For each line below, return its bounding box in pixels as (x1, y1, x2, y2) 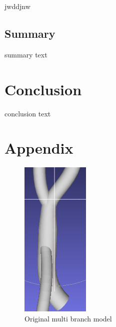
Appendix (4, 138, 73, 158)
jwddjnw (4, 1, 30, 11)
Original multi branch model (24, 313, 112, 323)
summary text (4, 49, 47, 59)
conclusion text (4, 108, 51, 118)
